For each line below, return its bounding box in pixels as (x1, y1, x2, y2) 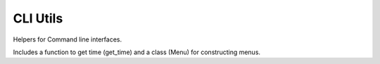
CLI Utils (13, 11, 63, 26)
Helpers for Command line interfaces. (13, 35, 122, 44)
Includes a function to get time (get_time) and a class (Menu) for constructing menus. (13, 48, 260, 56)
